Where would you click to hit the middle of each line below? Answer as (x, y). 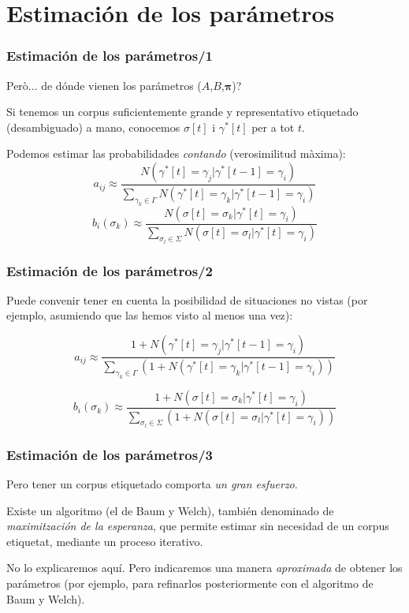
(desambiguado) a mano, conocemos (93, 127)
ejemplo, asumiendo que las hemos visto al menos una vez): (150, 315)
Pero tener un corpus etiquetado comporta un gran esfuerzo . (152, 484)
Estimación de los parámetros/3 (110, 454)
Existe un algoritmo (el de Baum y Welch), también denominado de (170, 510)
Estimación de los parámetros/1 (110, 56)
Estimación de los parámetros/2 (110, 270)
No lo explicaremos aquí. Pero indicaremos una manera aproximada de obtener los (204, 568)
